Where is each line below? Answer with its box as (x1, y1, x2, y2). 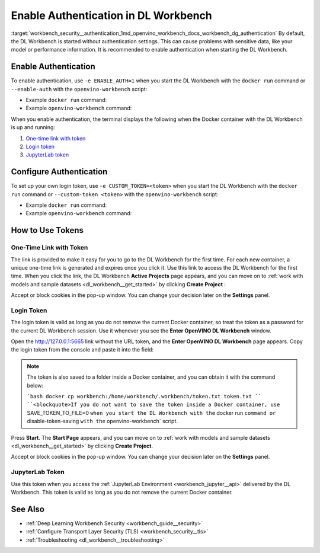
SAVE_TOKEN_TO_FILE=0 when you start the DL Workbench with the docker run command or (27, 409, 276, 416)
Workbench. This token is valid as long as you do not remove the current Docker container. (11, 488, 233, 496)
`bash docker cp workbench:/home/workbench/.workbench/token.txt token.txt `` (27, 393, 262, 400)
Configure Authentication (11, 167, 108, 177)
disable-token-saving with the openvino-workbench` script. (27, 418, 178, 425)
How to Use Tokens (11, 225, 84, 235)
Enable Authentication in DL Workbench (11, 9, 213, 22)
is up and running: (11, 124, 56, 131)
